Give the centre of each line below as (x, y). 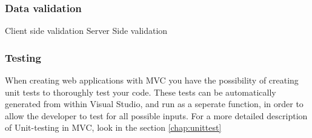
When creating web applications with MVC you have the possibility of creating (152, 80)
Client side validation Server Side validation (86, 31)
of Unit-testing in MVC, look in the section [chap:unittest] (113, 127)
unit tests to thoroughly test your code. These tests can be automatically (141, 92)
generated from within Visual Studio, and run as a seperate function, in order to (154, 104)
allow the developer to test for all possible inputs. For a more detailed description (156, 115)
